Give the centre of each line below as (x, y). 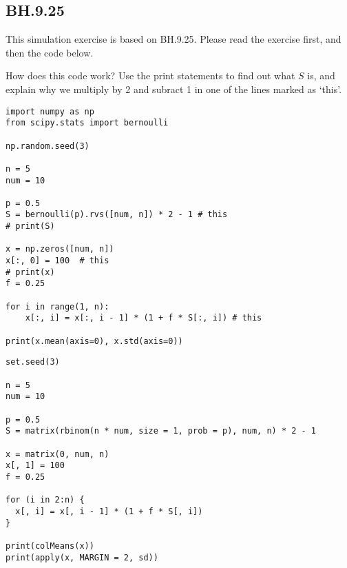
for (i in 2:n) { (45, 500)
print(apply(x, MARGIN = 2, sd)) (82, 557)
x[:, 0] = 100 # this (57, 261)
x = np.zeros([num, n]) (60, 249)
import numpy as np (50, 111)
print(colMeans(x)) (50, 546)
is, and (321, 75)
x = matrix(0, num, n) (57, 454)
